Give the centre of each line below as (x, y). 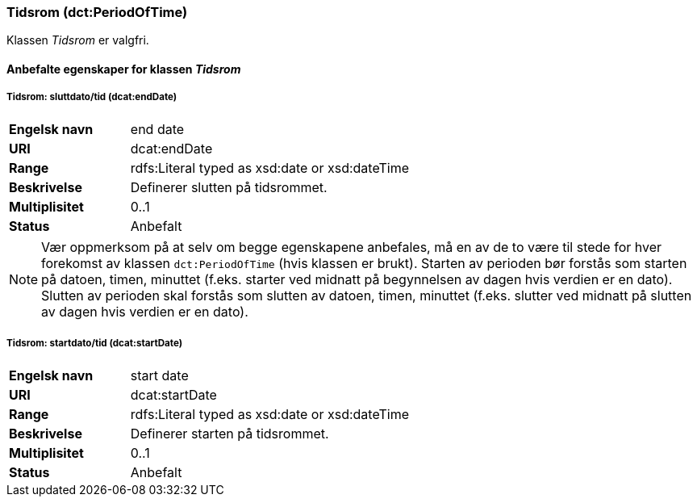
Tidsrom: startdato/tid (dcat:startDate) (95, 344)
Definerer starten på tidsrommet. (230, 433)
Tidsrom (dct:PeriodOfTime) (97, 12)
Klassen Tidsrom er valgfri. (78, 40)
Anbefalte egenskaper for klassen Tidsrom (124, 69)
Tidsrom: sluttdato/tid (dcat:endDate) (92, 97)
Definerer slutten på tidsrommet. (229, 187)
